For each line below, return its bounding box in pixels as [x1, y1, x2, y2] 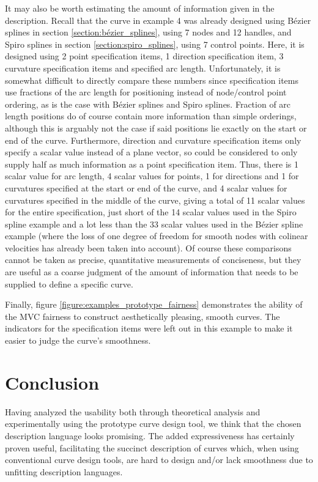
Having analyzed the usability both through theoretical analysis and [5, 405, 261, 418]
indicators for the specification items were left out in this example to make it [5, 322, 293, 335]
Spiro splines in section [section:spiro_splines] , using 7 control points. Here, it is [5, 37, 305, 50]
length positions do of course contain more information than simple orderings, [5, 109, 297, 122]
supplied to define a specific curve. [5, 277, 133, 290]
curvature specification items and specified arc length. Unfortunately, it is [5, 61, 281, 74]
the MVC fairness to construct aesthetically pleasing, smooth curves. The [5, 310, 280, 322]
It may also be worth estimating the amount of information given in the [5, 2, 275, 14]
